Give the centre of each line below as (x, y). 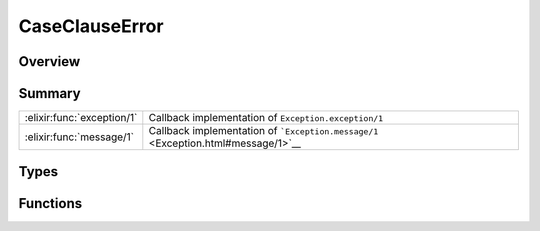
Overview (49, 61)
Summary (49, 93)
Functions (50, 203)
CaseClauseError (91, 26)
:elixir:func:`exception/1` (81, 118)
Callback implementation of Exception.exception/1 (266, 118)
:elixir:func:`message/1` (79, 137)
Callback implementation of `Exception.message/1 (263, 131)
